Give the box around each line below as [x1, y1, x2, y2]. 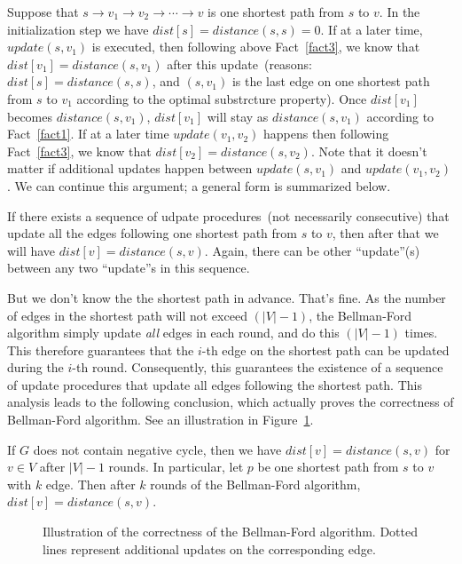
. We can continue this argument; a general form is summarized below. [7, 176, 391, 195]
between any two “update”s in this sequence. [7, 258, 250, 277]
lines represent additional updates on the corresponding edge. [43, 539, 376, 558]
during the [7, 358, 64, 377]
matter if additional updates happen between [7, 159, 253, 178]
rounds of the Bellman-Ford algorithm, [150, 474, 361, 493]
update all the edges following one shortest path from [7, 224, 297, 242]
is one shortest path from [208, 3, 344, 20]
